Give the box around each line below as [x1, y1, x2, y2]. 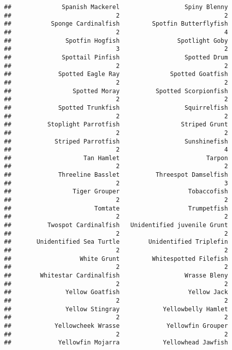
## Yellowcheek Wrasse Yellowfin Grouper [4, 322, 228, 329]
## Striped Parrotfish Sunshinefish [4, 137, 228, 145]
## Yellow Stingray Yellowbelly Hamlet [4, 305, 228, 313]
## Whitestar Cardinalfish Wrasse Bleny [4, 272, 228, 279]
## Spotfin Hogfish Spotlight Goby [4, 37, 228, 44]
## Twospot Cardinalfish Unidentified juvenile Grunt [4, 222, 228, 229]
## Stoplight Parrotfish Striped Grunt [4, 121, 228, 128]
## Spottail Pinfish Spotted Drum [4, 53, 228, 61]
